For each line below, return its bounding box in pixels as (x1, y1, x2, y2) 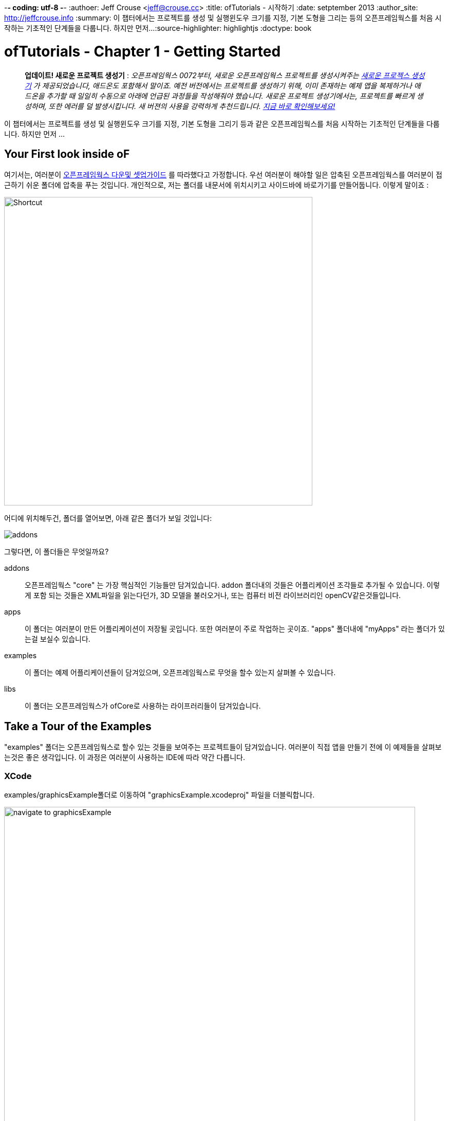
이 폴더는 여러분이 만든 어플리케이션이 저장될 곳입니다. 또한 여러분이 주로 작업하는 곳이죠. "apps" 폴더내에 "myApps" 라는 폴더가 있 (25, 624, 445, 634)
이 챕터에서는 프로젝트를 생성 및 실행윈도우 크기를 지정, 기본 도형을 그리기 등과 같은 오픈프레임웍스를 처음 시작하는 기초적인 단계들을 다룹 (4, 119, 440, 128)
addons (4, 564, 30, 573)
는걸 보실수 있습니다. (25, 635, 90, 644)
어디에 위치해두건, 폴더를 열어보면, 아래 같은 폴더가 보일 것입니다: (4, 514, 212, 523)
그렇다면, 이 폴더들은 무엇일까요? (4, 547, 109, 556)
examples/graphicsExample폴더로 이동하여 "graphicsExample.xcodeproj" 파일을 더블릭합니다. (4, 790, 315, 799)
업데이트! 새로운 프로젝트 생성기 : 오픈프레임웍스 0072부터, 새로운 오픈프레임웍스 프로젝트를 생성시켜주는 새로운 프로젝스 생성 (25, 70, 425, 80)
